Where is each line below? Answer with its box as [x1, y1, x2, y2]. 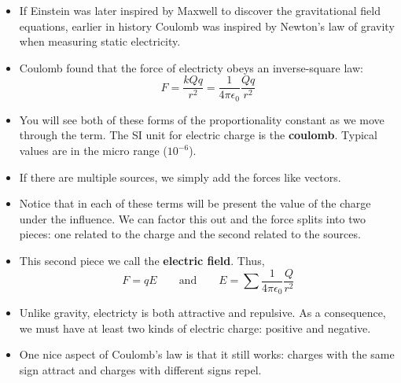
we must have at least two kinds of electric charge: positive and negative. [19, 319, 371, 336]
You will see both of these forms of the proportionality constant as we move [19, 111, 384, 127]
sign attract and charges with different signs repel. [19, 361, 262, 377]
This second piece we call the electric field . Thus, [19, 252, 265, 269]
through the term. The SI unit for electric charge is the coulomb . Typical [19, 127, 377, 143]
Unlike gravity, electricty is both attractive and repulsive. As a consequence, [19, 304, 386, 321]
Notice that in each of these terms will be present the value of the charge [19, 195, 371, 212]
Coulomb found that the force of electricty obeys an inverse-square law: [19, 59, 363, 75]
